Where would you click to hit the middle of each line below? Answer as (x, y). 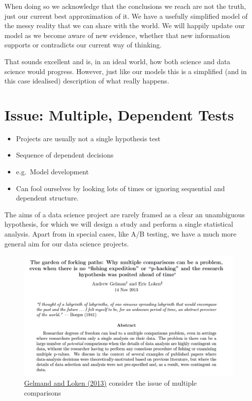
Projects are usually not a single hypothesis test (88, 138)
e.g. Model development (52, 172)
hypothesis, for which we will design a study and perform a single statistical (119, 224)
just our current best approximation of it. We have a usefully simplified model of (126, 16)
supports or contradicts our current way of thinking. (83, 45)
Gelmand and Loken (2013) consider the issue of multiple (110, 383)
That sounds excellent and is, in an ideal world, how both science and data (117, 61)
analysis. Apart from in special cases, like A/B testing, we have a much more (121, 234)
